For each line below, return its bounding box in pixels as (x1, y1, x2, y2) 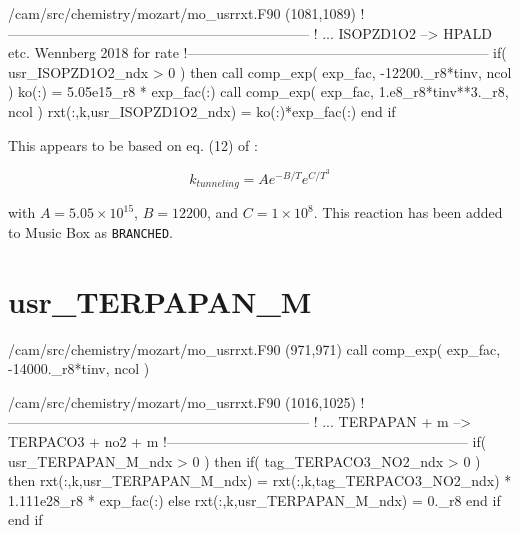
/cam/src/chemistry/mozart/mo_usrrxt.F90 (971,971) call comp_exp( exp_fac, (8, 338, 501, 359)
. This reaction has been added (313, 202, 503, 223)
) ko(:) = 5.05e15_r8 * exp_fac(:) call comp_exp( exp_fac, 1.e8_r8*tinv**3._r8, (8, 81, 509, 102)
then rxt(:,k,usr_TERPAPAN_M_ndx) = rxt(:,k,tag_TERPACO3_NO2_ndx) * (8, 470, 512, 491)
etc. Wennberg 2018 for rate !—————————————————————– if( (8, 42, 507, 63)
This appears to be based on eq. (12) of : (8, 134, 258, 155)
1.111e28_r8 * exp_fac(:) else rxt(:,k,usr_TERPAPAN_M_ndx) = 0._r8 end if (8, 489, 501, 510)
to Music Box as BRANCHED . (8, 221, 173, 242)
